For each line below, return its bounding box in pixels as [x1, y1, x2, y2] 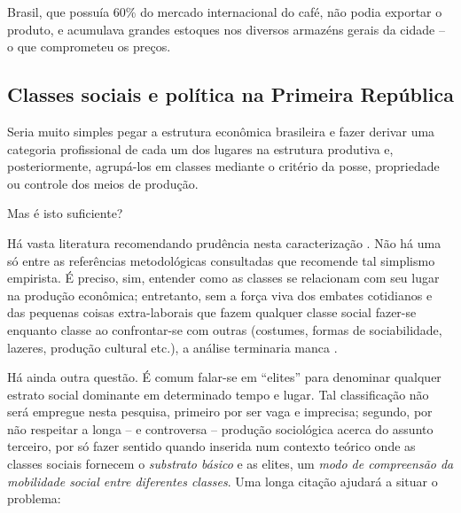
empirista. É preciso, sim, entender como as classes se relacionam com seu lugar [7, 268, 440, 287]
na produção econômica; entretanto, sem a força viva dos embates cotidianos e [7, 285, 433, 304]
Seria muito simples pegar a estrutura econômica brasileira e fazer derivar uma [7, 121, 435, 140]
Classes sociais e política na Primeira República [7, 81, 454, 108]
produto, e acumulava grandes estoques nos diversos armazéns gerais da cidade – [7, 19, 445, 38]
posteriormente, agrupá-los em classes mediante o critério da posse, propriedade [7, 157, 440, 175]
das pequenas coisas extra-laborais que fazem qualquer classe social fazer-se [7, 303, 417, 322]
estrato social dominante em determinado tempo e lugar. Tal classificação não [7, 385, 429, 403]
